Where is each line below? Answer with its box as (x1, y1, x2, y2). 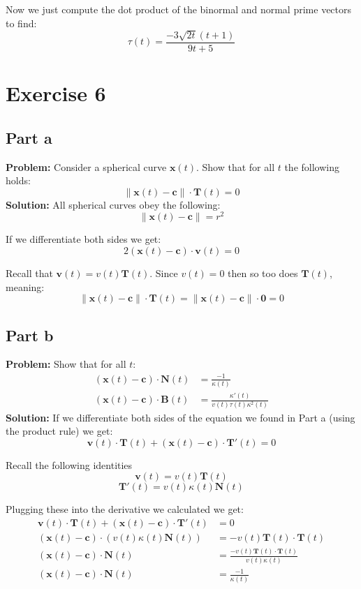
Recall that (6, 266, 53, 281)
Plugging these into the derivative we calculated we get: (6, 502, 244, 516)
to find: (6, 15, 37, 30)
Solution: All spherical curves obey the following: (6, 197, 221, 211)
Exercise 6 (6, 79, 106, 107)
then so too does (228, 266, 298, 281)
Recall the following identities (6, 457, 133, 472)
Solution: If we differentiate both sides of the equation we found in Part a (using (6, 410, 355, 424)
